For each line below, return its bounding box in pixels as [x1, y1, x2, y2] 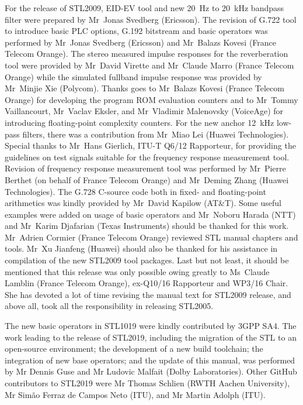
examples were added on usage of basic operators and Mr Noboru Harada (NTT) [5, 208, 296, 220]
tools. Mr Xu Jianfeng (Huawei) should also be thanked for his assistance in [5, 242, 278, 255]
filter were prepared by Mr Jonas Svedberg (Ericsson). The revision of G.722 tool [5, 13, 297, 25]
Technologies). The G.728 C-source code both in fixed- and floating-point [5, 185, 266, 197]
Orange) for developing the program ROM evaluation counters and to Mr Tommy [5, 93, 298, 105]
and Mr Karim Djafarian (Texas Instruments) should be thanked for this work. [5, 219, 289, 232]
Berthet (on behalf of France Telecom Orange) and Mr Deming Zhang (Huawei [5, 173, 289, 186]
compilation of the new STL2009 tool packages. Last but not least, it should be [5, 254, 289, 266]
